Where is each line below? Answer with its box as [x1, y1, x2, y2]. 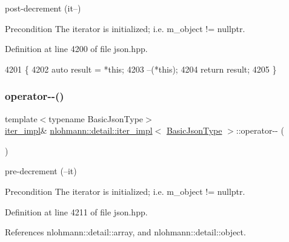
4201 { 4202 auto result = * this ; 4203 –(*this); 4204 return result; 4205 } [5, 62, 277, 75]
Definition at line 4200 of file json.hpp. [5, 42, 148, 55]
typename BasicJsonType [48, 112, 144, 125]
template [5, 112, 38, 125]
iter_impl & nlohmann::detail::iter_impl [5, 124, 153, 137]
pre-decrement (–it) [5, 165, 77, 177]
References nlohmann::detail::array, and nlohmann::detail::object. [5, 226, 246, 238]
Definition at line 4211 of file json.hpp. [5, 205, 148, 218]
